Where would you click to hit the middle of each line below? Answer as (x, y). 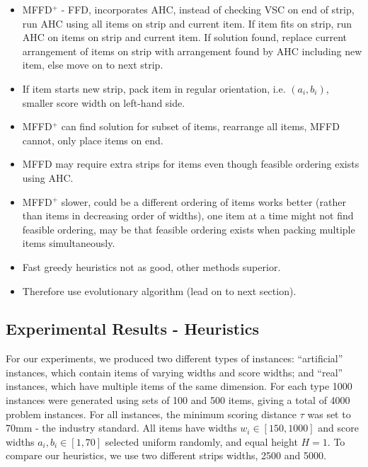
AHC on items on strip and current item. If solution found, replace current (185, 37)
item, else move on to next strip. (93, 65)
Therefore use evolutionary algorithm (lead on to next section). (159, 290)
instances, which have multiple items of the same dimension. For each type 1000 (179, 386)
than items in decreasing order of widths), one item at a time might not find (188, 215)
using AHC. (48, 177)
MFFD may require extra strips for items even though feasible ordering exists (191, 164)
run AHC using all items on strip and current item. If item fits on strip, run (187, 23)
